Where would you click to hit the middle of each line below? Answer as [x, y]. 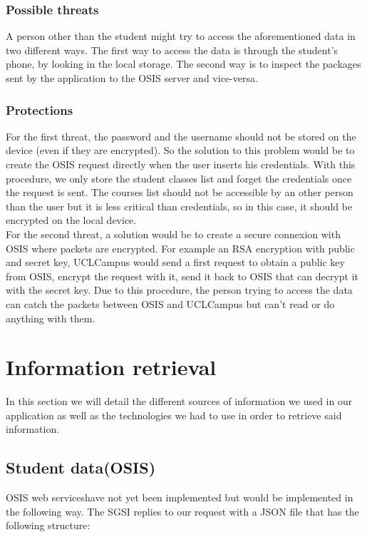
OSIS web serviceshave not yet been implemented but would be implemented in [180, 497]
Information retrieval [111, 367]
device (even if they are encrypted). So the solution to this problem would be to [180, 150]
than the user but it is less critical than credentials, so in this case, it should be [179, 206]
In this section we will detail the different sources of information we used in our [179, 401]
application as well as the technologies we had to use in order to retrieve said [174, 415]
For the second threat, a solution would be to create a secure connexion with [173, 234]
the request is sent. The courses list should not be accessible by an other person [180, 192]
